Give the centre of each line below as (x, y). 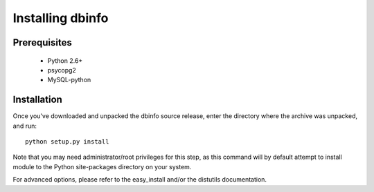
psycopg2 (62, 70)
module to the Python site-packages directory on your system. (102, 166)
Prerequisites (42, 42)
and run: (25, 126)
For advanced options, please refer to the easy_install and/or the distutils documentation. (140, 180)
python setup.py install (67, 142)
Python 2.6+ (65, 60)
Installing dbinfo (61, 18)
